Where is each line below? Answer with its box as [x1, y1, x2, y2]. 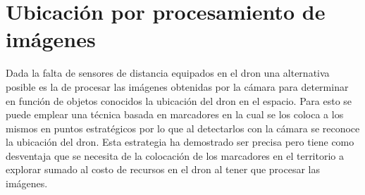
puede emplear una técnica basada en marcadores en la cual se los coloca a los [6, 107, 344, 122]
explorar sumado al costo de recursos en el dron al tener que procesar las [6, 162, 321, 177]
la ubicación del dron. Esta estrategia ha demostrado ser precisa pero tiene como [6, 134, 354, 149]
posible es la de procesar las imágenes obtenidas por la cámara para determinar [6, 79, 349, 94]
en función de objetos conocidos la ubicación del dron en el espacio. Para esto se [6, 93, 352, 108]
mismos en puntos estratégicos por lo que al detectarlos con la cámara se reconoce [6, 120, 360, 135]
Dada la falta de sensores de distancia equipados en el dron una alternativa [6, 65, 330, 80]
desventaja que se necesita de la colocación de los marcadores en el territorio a [6, 148, 345, 163]
